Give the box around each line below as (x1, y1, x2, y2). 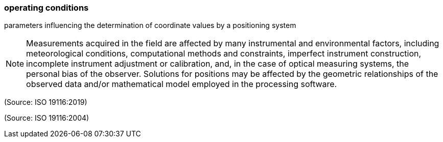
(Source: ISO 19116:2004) (4, 113, 89, 123)
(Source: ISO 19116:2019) (4, 98, 87, 107)
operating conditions (4, 3, 89, 13)
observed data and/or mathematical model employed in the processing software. (26, 79, 337, 90)
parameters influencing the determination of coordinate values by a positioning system (4, 21, 296, 30)
